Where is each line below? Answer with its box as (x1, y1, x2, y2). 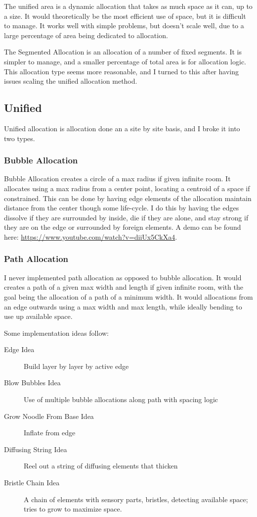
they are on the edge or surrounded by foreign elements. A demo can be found (4, 222, 241, 232)
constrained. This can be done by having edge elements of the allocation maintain (4, 193, 252, 203)
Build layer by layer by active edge (24, 361, 129, 371)
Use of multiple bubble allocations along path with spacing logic (24, 394, 218, 405)
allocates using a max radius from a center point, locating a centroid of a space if (4, 183, 250, 193)
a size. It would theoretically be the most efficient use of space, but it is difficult (4, 10, 246, 21)
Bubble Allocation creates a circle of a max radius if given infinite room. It (4, 173, 231, 184)
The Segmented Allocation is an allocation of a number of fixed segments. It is (4, 47, 242, 57)
